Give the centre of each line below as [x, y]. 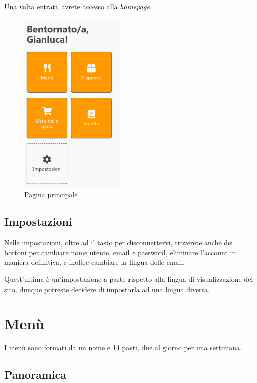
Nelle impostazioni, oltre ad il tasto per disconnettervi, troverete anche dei [119, 243]
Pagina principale [51, 194]
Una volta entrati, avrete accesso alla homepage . [78, 6]
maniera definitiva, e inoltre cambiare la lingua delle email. [95, 262]
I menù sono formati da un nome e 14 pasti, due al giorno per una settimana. [123, 348]
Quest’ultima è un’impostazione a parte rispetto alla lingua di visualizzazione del [129, 279]
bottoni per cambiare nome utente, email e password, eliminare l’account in [120, 252]
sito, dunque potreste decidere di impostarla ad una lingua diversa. [107, 289]
